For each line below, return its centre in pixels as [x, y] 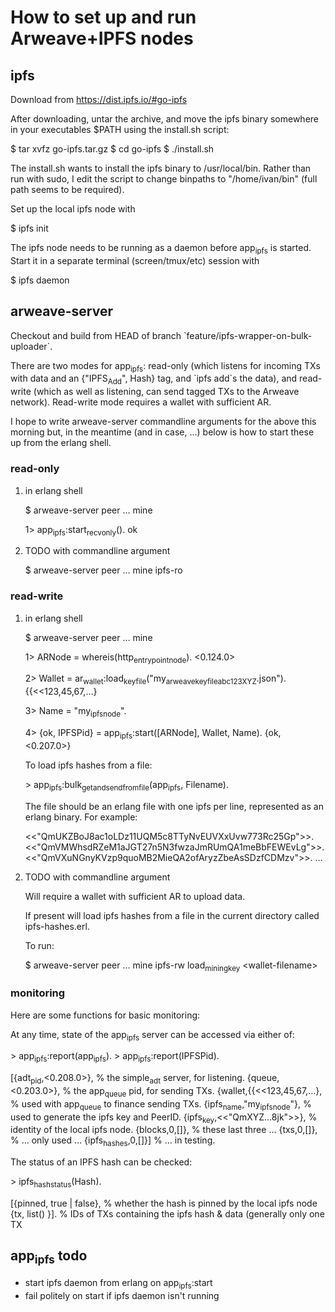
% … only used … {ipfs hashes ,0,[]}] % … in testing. [113, 1141]
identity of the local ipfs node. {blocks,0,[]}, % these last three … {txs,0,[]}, [164, 1130]
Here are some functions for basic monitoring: [105, 1015]
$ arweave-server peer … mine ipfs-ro [103, 570]
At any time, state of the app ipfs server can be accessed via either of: [152, 1035]
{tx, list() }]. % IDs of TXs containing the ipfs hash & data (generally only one [167, 1214]
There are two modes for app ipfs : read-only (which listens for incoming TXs [166, 366]
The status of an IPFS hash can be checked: [101, 1162]
